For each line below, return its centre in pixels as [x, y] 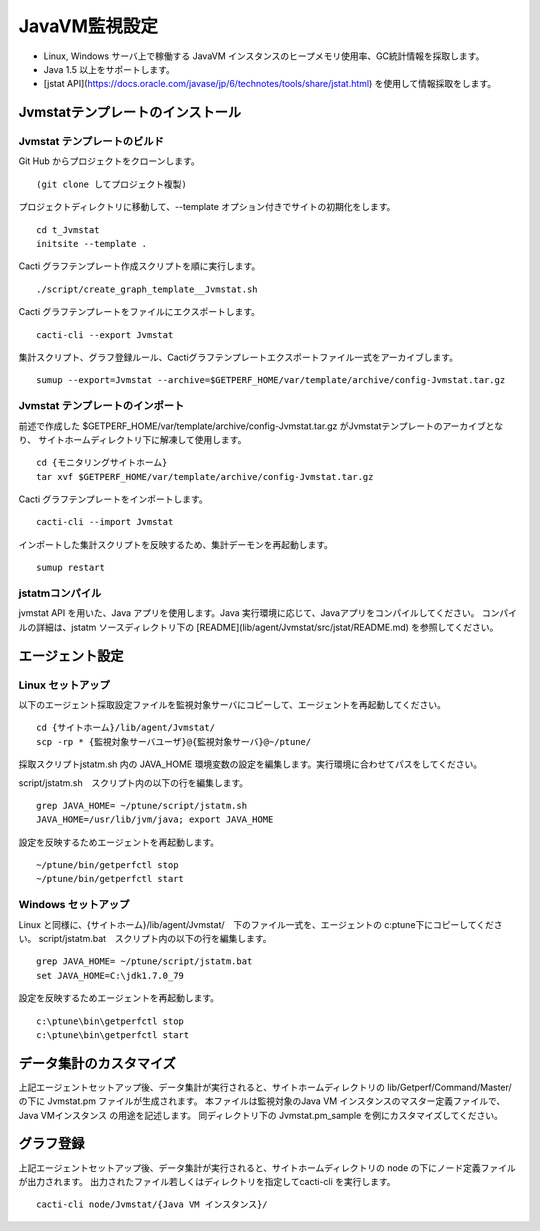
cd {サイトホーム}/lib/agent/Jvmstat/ [125, 728]
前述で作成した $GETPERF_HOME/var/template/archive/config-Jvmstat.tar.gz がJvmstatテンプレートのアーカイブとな [261, 426]
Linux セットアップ [64, 685]
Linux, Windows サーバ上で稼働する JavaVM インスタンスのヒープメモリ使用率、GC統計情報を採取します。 [264, 56]
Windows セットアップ [74, 905]
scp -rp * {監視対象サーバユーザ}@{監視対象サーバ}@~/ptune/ [174, 741]
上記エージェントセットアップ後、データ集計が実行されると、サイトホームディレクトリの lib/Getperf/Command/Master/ [265, 1087]
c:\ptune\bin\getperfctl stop [110, 1021]
